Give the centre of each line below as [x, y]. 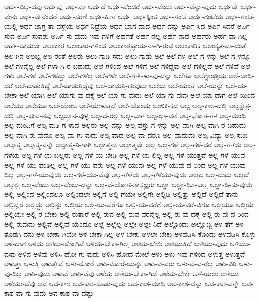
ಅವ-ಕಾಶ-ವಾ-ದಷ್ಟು [71, 293]
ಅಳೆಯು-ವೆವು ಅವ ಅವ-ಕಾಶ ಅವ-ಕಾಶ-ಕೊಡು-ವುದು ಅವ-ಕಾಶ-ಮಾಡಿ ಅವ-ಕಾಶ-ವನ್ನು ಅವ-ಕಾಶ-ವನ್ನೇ [122, 283]
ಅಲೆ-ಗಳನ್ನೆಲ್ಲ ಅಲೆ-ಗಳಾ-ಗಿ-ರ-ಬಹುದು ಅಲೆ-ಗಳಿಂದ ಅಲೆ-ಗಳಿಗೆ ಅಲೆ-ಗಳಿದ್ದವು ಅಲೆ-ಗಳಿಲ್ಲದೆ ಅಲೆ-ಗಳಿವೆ [121, 65]
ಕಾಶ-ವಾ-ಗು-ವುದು [25, 293]
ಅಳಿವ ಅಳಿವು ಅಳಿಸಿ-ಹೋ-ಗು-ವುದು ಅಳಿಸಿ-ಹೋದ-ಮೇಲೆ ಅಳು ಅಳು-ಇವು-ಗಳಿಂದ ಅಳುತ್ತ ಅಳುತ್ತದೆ [132, 253]
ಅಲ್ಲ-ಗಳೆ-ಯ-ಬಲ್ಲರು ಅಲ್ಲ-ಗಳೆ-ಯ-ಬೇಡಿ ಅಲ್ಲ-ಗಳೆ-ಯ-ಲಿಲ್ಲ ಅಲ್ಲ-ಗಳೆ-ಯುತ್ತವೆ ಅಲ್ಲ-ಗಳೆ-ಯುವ [133, 154]
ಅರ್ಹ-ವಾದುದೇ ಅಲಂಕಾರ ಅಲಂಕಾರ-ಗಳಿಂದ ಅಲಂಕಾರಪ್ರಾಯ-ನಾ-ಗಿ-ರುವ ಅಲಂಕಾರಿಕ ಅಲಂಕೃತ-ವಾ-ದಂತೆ [125, 46]
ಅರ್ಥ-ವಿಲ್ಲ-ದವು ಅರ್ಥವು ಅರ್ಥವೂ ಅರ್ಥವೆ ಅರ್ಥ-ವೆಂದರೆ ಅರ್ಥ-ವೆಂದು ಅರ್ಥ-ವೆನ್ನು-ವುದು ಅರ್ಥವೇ [121, 6]
